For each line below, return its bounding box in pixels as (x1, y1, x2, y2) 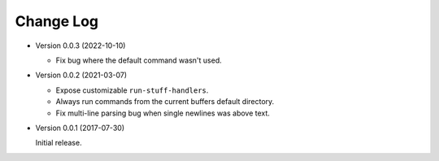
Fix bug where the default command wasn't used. (55, 55, 223, 65)
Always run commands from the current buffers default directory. (55, 97, 275, 107)
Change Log (15, 12, 99, 30)
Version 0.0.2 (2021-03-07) (35, 70, 128, 80)
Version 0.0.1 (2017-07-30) (35, 123, 125, 133)
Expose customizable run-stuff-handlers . (55, 85, 209, 95)
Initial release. (35, 138, 82, 148)
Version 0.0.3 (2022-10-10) (35, 41, 126, 50)
